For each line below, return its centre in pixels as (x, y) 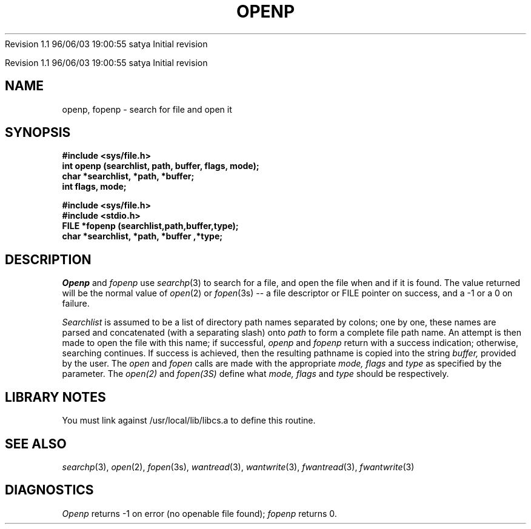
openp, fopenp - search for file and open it (147, 109)
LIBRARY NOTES (55, 397)
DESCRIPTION (48, 259)
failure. (76, 304)
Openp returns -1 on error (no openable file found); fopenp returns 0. (199, 513)
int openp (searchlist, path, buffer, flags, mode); (161, 166)
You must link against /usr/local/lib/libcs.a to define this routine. (189, 421)
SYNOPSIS (38, 133)
